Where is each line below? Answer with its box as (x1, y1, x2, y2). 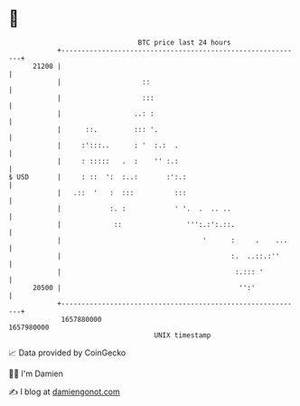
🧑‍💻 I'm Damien (8, 368, 64, 379)
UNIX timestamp (154, 330, 211, 340)
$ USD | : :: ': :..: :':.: (8, 172, 187, 182)
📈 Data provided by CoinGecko (8, 347, 127, 358)
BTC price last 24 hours (137, 38, 231, 47)
